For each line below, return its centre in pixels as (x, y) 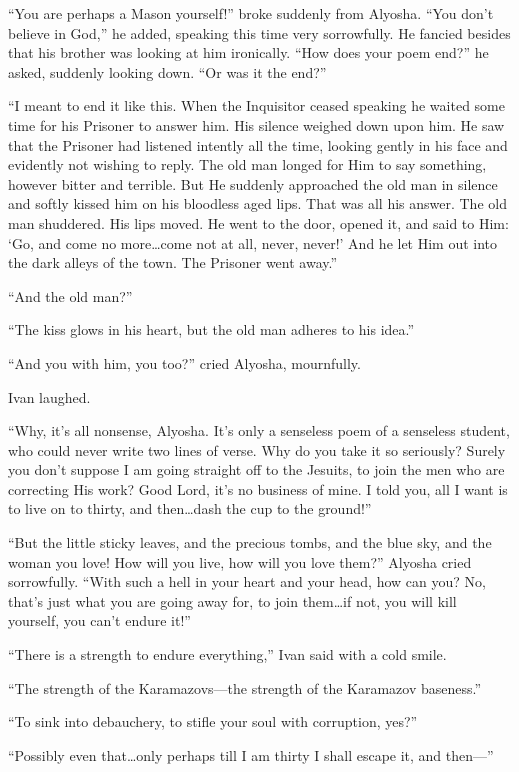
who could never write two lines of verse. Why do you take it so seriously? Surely (257, 449)
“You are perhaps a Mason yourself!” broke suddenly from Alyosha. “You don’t (251, 13)
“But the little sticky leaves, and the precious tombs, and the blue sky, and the (250, 542)
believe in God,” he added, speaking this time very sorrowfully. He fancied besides (259, 32)
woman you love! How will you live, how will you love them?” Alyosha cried (240, 561)
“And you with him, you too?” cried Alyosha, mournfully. (184, 362)
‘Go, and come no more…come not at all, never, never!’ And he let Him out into (253, 242)
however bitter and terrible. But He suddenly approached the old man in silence (253, 183)
